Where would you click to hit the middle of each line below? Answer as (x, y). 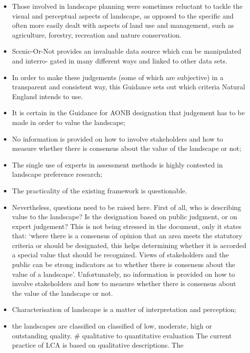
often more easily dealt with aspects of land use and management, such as (123, 25)
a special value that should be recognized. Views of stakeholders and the (120, 255)
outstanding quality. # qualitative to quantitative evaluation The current (122, 335)
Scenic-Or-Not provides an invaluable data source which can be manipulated (126, 51)
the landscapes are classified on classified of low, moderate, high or (112, 326)
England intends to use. (47, 96)
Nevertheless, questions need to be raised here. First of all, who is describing (126, 207)
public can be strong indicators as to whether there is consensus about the (124, 264)
